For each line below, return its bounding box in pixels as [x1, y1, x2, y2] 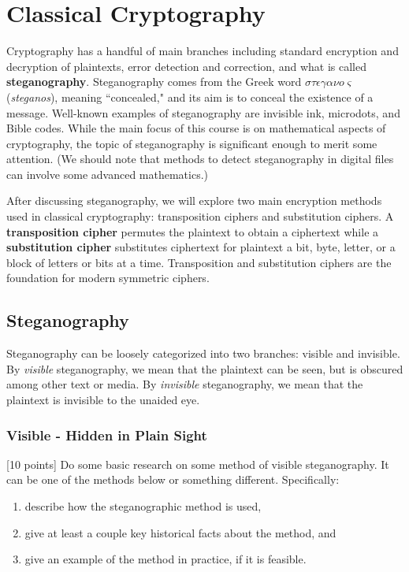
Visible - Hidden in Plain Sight [6, 425, 207, 444]
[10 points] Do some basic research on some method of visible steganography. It [6, 455, 389, 472]
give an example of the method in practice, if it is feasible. [24, 551, 307, 567]
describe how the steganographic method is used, [24, 498, 262, 514]
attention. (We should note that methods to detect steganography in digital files [6, 150, 394, 167]
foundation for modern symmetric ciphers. [6, 269, 210, 286]
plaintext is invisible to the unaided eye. [6, 392, 200, 408]
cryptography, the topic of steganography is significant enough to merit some [6, 135, 377, 151]
